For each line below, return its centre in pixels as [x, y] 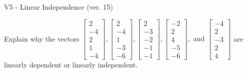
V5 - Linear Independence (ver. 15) [59, 7]
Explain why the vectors [42, 38]
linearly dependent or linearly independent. [71, 64]
